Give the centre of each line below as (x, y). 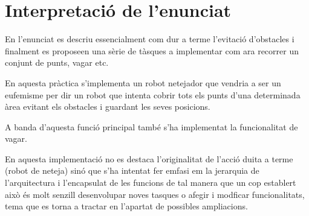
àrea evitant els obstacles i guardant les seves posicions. (108, 106)
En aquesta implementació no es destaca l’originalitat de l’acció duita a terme (149, 158)
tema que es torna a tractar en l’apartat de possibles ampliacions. (126, 206)
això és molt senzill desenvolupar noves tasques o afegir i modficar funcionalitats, (155, 194)
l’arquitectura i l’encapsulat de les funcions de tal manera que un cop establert (151, 183)
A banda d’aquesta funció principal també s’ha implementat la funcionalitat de (151, 126)
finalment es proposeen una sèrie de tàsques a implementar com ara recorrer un (152, 50)
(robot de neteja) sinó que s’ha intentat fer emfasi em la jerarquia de (132, 170)
